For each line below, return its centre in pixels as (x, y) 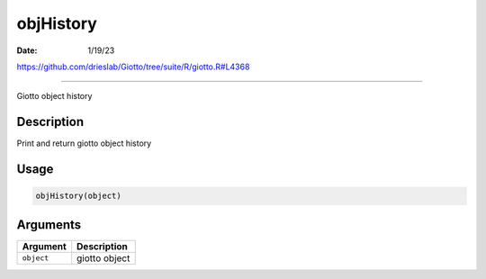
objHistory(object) (78, 196)
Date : (27, 50)
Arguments (49, 225)
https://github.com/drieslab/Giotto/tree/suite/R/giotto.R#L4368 (133, 67)
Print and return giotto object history (84, 143)
